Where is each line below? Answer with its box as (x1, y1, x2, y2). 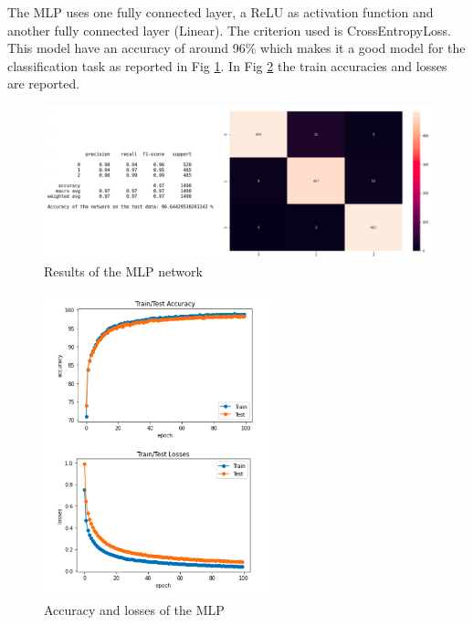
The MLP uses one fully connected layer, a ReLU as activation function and (7, 3, 434, 21)
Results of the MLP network (44, 261, 203, 280)
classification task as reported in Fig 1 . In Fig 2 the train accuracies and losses (7, 56, 447, 75)
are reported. (7, 74, 80, 93)
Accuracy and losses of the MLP (44, 600, 225, 619)
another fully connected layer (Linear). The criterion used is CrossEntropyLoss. (7, 20, 451, 39)
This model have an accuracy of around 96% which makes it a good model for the (7, 38, 466, 57)
